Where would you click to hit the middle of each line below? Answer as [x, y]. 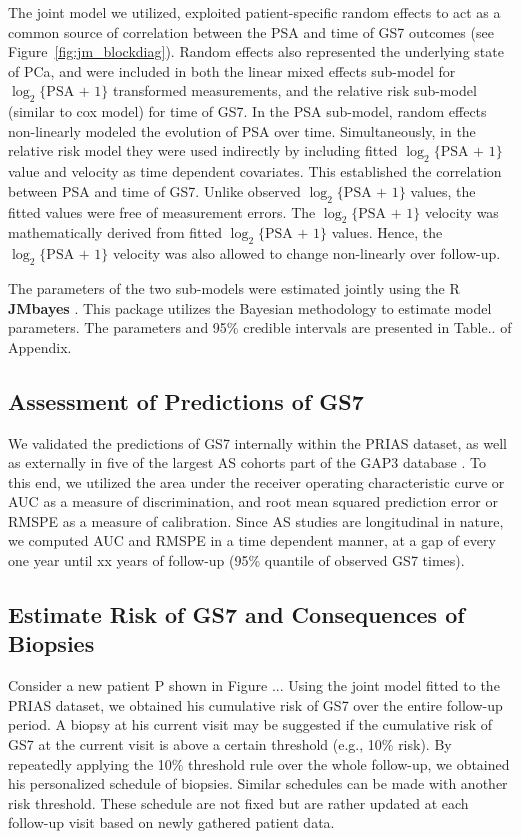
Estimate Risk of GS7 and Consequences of [236, 614]
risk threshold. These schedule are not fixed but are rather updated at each [238, 802]
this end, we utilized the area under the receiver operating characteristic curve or [256, 481]
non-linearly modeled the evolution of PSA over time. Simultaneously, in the [242, 130]
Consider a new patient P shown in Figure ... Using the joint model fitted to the [254, 685]
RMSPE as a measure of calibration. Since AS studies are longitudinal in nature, [256, 520]
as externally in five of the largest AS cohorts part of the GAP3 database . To [247, 462]
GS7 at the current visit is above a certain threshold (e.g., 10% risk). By [230, 744]
